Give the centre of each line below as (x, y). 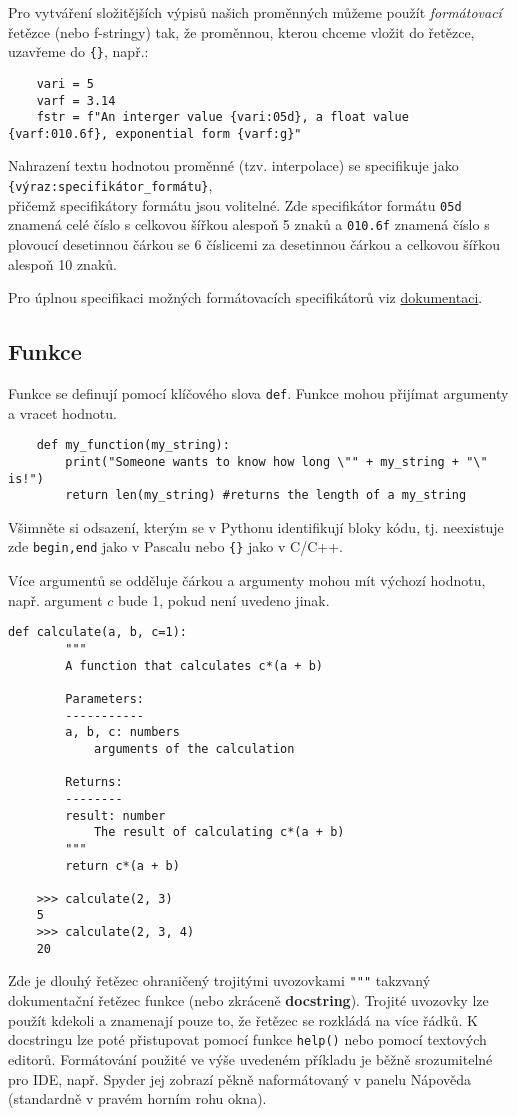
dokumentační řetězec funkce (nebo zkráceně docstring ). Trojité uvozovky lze (248, 1000)
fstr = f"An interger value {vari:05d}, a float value (222, 117)
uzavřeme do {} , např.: (78, 51)
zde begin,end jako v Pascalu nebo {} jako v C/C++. (175, 546)
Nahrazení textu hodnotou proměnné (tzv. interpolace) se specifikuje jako (233, 165)
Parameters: (105, 698)
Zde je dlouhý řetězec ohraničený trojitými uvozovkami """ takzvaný (219, 980)
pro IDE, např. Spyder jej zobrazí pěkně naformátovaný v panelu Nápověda (240, 1078)
